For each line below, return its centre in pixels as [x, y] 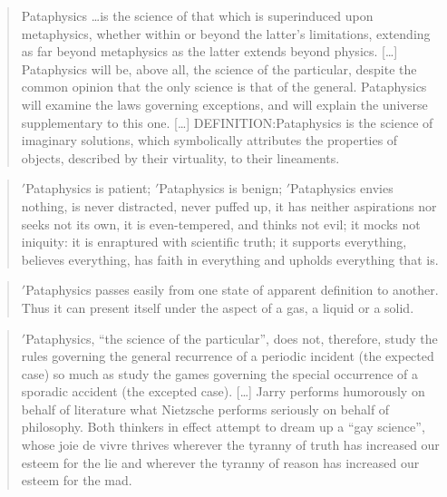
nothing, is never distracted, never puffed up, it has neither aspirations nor [229, 205]
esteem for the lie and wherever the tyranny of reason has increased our [220, 462]
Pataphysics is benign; [221, 188]
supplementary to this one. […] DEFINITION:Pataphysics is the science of [227, 122]
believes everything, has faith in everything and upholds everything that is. [230, 259]
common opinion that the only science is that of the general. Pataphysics [224, 87]
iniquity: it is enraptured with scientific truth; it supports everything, [214, 242]
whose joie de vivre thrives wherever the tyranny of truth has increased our [230, 445]
